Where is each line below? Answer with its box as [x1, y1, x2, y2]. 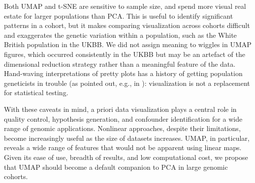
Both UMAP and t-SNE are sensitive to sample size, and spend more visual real [4, 1, 246, 11]
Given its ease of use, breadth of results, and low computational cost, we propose [4, 152, 248, 162]
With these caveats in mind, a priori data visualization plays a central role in [4, 104, 237, 114]
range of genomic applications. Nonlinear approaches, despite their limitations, [4, 123, 241, 133]
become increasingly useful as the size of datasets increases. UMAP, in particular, [4, 132, 250, 143]
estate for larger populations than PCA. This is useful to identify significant [4, 10, 233, 21]
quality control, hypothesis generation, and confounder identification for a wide [4, 113, 243, 124]
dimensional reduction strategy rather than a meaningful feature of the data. [4, 58, 236, 69]
